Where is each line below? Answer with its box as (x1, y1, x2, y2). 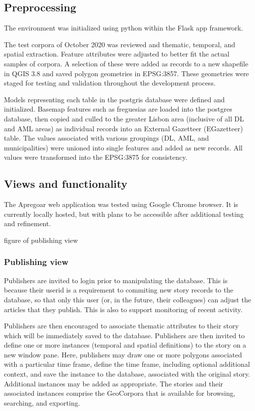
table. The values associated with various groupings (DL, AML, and (4, 133, 209, 143)
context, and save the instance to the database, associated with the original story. (4, 369, 250, 379)
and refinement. (4, 218, 51, 229)
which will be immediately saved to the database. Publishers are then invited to (4, 330, 245, 340)
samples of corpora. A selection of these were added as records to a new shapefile (4, 58, 249, 68)
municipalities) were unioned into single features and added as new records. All (4, 142, 243, 152)
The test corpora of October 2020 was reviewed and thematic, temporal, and (4, 39, 235, 49)
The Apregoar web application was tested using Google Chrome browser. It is (4, 199, 238, 209)
